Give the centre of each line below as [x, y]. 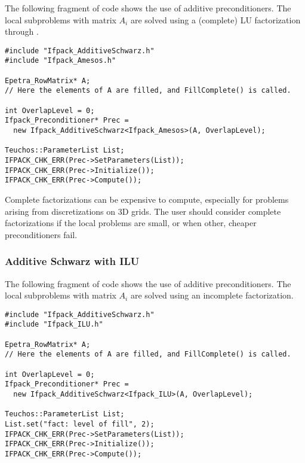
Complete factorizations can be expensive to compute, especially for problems [147, 199]
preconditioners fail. [41, 234]
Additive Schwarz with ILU [72, 261]
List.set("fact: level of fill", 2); [80, 424]
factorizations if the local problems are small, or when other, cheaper [131, 223]
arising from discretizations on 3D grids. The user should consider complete [143, 211]
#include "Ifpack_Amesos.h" [61, 61]
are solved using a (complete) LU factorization [215, 19]
